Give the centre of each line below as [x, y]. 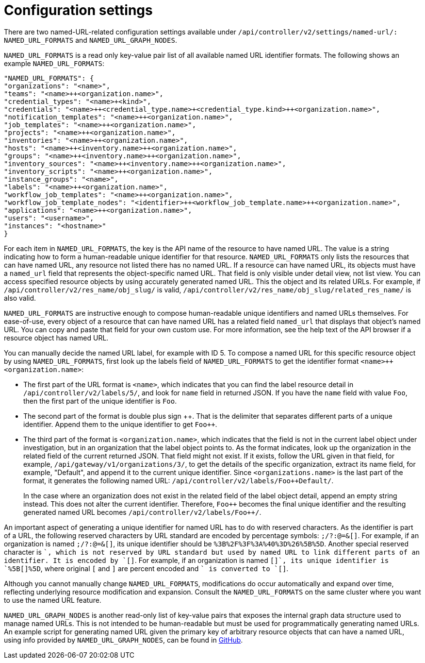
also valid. [20, 298]
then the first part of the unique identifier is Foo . [100, 401]
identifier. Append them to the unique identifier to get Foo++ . [120, 424]
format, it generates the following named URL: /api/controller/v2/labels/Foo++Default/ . [179, 480]
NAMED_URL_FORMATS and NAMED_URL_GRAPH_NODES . [90, 40]
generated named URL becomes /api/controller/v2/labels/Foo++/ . [142, 512]
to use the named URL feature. [53, 600]
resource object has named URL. [56, 338]
